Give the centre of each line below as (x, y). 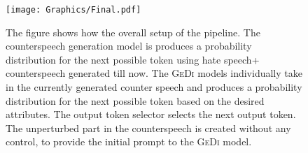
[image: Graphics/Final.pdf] (73, 10)
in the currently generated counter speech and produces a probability (154, 87)
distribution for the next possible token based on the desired (135, 100)
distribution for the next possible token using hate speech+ (133, 59)
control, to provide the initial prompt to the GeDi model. (129, 141)
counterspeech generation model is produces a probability (129, 46)
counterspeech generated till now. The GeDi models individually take (154, 73)
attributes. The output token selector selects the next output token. (151, 114)
